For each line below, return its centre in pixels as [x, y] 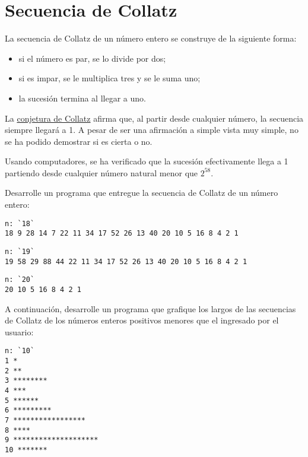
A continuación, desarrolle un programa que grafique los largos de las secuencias [150, 308]
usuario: [19, 331]
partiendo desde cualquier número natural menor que [101, 172]
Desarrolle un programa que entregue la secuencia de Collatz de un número [142, 193]
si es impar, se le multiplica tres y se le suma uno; [109, 78]
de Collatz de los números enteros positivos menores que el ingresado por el [142, 320]
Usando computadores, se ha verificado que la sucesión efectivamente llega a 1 [147, 161]
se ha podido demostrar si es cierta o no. [79, 141]
